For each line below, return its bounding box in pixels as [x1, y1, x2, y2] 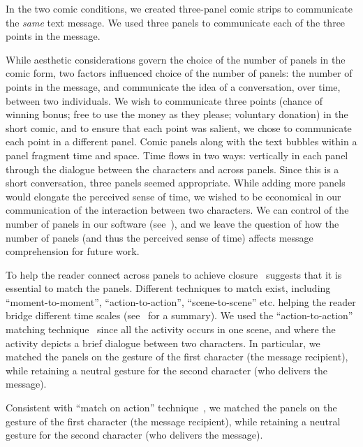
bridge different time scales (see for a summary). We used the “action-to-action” [6, 308, 353, 323]
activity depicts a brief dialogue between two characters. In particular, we [6, 335, 320, 350]
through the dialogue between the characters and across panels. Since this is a [6, 161, 339, 176]
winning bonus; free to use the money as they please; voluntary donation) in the [6, 107, 348, 122]
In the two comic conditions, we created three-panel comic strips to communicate [6, 1, 353, 15]
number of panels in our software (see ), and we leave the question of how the [6, 216, 339, 230]
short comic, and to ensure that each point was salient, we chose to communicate [6, 120, 352, 135]
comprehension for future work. [6, 244, 140, 258]
